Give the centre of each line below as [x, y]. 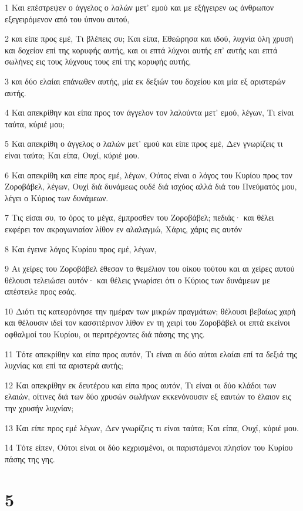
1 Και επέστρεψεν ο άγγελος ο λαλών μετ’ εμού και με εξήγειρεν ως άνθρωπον [139, 7]
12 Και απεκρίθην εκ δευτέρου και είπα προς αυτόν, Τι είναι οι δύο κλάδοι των [141, 385]
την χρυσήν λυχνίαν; [39, 408]
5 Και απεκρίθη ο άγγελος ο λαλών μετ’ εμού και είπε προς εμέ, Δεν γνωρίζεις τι [144, 143]
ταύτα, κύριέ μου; [35, 123]
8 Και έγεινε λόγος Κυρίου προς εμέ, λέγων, [81, 248]
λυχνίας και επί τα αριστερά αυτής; [64, 365]
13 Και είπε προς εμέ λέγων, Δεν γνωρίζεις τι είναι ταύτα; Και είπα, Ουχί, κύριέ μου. [152, 427]
